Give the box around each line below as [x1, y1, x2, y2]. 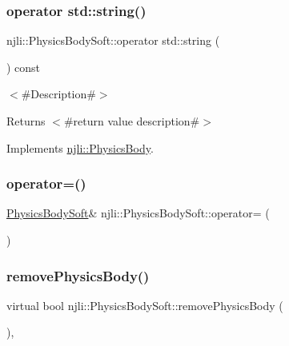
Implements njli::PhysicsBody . [6, 139, 154, 156]
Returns [6, 113, 46, 129]
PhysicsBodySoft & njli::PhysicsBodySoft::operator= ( [6, 205, 270, 221]
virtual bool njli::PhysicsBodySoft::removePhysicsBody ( [6, 296, 283, 313]
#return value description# [63, 113, 200, 129]
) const [6, 58, 41, 75]
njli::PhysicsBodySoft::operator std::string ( [6, 32, 220, 49]
